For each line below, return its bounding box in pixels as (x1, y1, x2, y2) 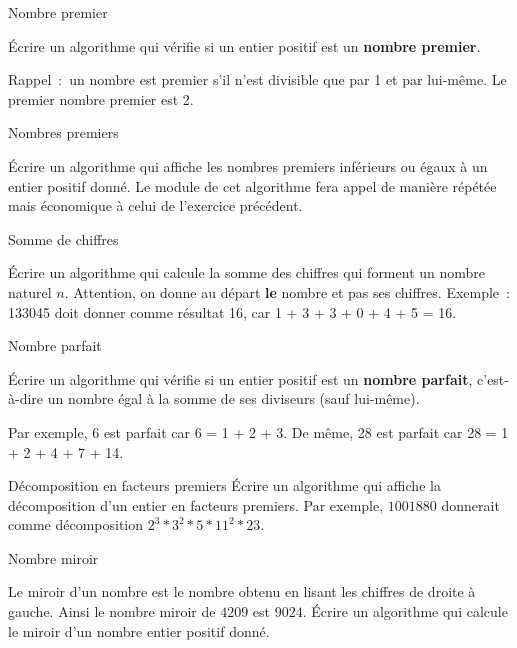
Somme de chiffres (8, 228, 119, 249)
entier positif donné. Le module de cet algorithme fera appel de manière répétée (8, 175, 497, 196)
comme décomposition (8, 514, 144, 535)
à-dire (8, 388, 44, 409)
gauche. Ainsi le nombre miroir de (8, 601, 216, 622)
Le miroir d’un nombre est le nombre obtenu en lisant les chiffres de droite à (8, 581, 476, 602)
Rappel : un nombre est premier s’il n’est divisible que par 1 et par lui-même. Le (8, 69, 507, 90)
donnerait (441, 494, 500, 515)
